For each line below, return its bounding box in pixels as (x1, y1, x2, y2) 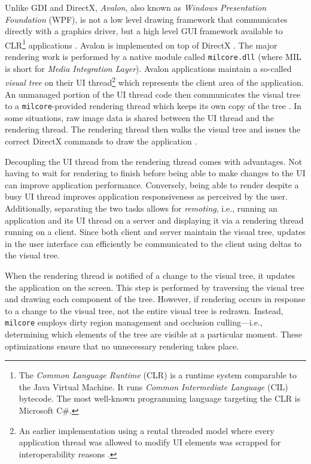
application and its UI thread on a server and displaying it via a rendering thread (5, 213, 304, 226)
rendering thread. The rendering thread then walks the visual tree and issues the (5, 123, 301, 135)
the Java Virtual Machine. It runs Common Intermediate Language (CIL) (19, 380, 288, 393)
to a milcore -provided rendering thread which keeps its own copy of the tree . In (5, 100, 302, 112)
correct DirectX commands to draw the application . (5, 134, 197, 147)
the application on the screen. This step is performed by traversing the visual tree (5, 281, 304, 293)
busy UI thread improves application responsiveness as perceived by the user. (5, 190, 288, 203)
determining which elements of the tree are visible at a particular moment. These (5, 327, 302, 340)
